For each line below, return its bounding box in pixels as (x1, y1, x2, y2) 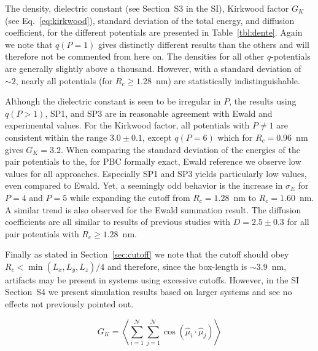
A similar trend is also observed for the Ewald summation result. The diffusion (5, 203, 301, 216)
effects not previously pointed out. (5, 298, 134, 310)
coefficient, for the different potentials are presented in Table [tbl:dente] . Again (5, 26, 303, 39)
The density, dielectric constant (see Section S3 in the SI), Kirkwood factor (5, 2, 289, 14)
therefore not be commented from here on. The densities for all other (5, 50, 265, 63)
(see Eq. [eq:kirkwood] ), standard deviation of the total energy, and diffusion (5, 14, 295, 26)
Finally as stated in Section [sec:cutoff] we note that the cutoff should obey (5, 248, 289, 261)
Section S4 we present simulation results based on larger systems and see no (5, 285, 292, 298)
